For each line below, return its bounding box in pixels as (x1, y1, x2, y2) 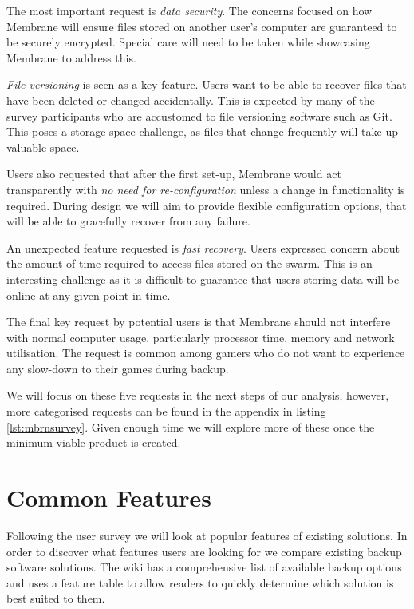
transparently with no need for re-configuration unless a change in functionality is (6, 181, 405, 197)
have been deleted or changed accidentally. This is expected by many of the (6, 91, 375, 108)
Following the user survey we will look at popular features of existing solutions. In (6, 527, 408, 543)
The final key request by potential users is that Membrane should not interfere (6, 313, 391, 330)
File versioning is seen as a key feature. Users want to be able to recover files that (6, 76, 407, 93)
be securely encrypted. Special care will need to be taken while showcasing (6, 34, 370, 50)
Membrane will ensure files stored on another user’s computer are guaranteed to (6, 18, 397, 34)
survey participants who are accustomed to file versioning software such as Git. (6, 107, 392, 124)
